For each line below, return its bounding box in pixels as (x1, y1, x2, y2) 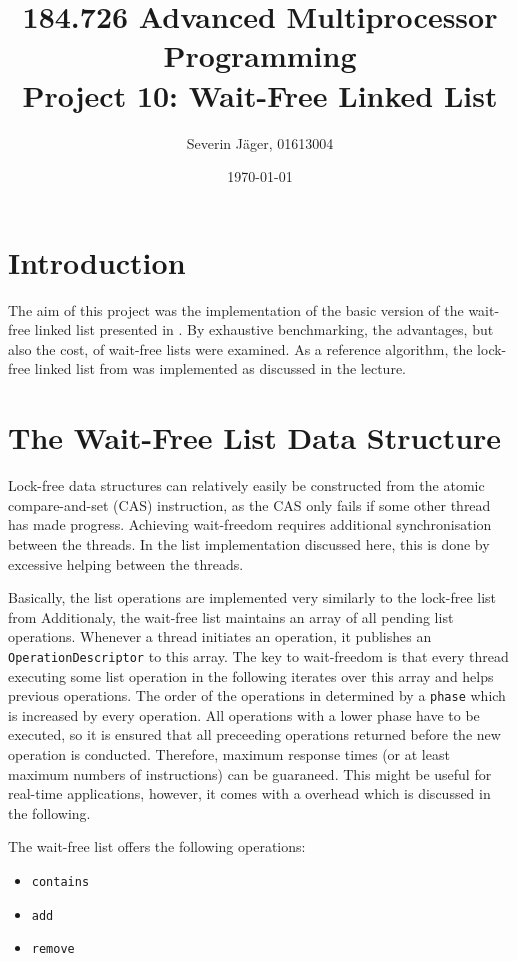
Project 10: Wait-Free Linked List (22, 74, 498, 115)
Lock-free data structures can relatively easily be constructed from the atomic (8, 475, 485, 496)
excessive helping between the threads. (8, 553, 244, 574)
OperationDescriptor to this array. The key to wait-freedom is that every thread (8, 645, 509, 666)
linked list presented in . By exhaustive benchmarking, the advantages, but (34, 319, 494, 340)
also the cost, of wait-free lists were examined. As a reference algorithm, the (8, 338, 473, 359)
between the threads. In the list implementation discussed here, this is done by (8, 533, 490, 554)
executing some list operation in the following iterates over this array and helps (8, 665, 494, 686)
